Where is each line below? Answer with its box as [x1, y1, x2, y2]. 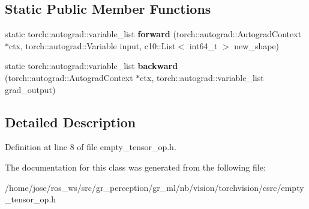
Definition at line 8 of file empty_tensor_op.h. [5, 141, 176, 153]
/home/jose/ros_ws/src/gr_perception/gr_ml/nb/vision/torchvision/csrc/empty [5, 181, 304, 193]
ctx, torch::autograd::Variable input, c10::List [9, 39, 176, 52]
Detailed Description [5, 112, 136, 131]
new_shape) [234, 39, 280, 52]
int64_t [189, 39, 218, 52]
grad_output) [5, 83, 56, 95]
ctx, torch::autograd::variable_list [140, 71, 264, 83]
